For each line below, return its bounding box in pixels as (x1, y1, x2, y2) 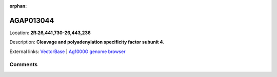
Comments (9, 61, 38, 68)
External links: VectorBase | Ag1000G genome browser (9, 48, 126, 55)
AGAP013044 (9, 16, 54, 25)
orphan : (9, 3, 27, 9)
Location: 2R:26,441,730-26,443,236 (9, 30, 91, 36)
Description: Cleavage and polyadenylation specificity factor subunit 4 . (9, 39, 164, 45)
